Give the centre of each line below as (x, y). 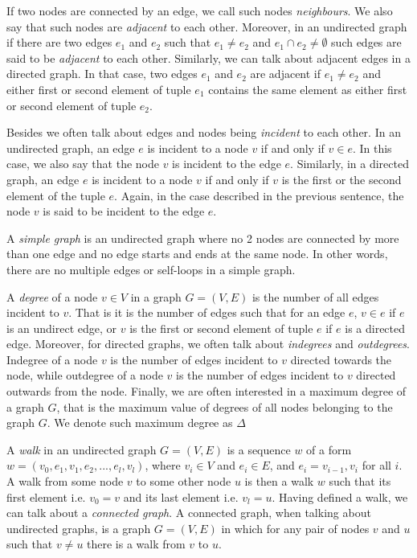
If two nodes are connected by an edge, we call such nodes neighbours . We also (200, 10)
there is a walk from (136, 544)
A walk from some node (65, 481)
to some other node (184, 481)
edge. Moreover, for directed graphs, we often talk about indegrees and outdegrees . (208, 344)
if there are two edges (59, 42)
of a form (329, 449)
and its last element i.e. (181, 496)
